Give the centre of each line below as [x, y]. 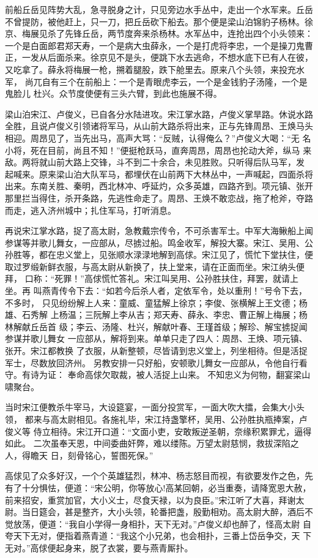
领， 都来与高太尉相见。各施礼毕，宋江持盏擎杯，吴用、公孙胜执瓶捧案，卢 [156, 419]
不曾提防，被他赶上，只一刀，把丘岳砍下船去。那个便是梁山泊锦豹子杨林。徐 [159, 21]
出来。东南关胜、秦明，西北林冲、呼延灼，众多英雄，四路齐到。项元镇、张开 [159, 186]
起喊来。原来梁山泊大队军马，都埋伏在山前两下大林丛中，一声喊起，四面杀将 [159, 174]
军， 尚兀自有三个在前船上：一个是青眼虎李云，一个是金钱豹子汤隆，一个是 [156, 81]
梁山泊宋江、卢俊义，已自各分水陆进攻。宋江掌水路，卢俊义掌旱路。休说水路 [159, 114]
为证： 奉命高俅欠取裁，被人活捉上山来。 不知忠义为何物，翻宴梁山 [175, 375]
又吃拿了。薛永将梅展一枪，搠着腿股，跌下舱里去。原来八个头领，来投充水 [155, 69]
